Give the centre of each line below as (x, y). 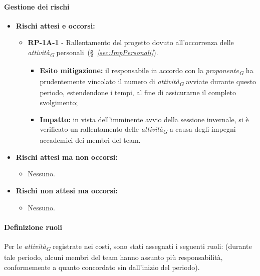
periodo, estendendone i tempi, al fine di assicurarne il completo (138, 92)
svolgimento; (59, 102)
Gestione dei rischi (37, 6)
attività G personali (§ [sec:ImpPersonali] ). (93, 53)
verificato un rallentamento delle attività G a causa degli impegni (138, 129)
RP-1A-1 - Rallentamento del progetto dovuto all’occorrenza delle (131, 42)
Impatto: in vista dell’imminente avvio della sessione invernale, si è (144, 119)
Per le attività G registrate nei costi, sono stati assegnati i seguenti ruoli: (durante (128, 247)
